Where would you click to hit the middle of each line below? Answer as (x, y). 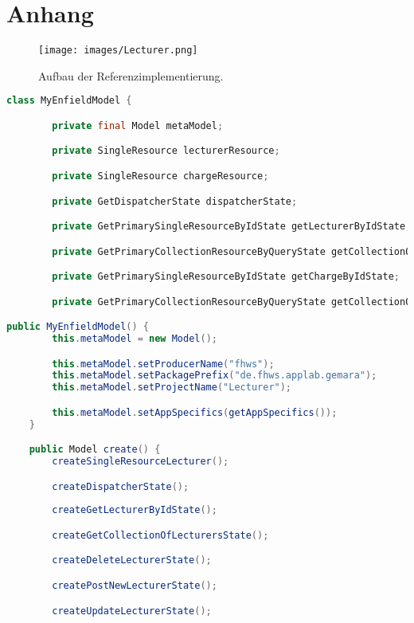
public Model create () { (95, 450)
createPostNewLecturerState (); (135, 586)
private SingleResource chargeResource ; (160, 176)
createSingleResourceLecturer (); (141, 462)
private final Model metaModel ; (138, 125)
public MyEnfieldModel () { (78, 327)
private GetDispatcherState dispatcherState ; (175, 201)
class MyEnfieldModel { (69, 101)
